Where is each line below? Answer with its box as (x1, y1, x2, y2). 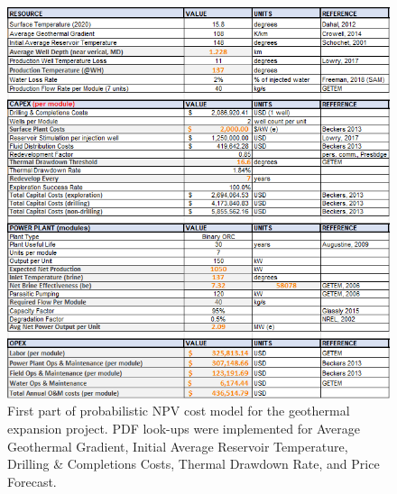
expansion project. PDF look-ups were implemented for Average (7, 418, 360, 437)
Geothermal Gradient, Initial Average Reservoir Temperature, (7, 436, 348, 455)
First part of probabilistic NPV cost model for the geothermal (7, 401, 350, 420)
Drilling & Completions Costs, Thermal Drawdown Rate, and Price (7, 454, 380, 473)
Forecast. (7, 471, 57, 490)
